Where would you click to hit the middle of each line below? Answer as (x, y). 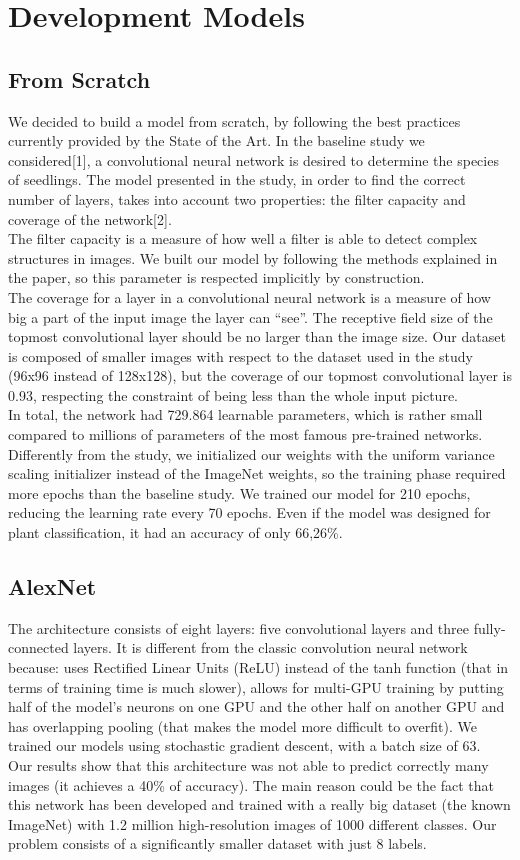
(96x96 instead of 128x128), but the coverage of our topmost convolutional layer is (260, 375)
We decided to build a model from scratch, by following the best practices (234, 120)
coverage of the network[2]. (90, 218)
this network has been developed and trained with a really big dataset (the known (259, 804)
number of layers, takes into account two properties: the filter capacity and (237, 198)
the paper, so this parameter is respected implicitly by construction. (216, 277)
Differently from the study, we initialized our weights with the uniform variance (251, 453)
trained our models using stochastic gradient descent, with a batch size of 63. (244, 745)
